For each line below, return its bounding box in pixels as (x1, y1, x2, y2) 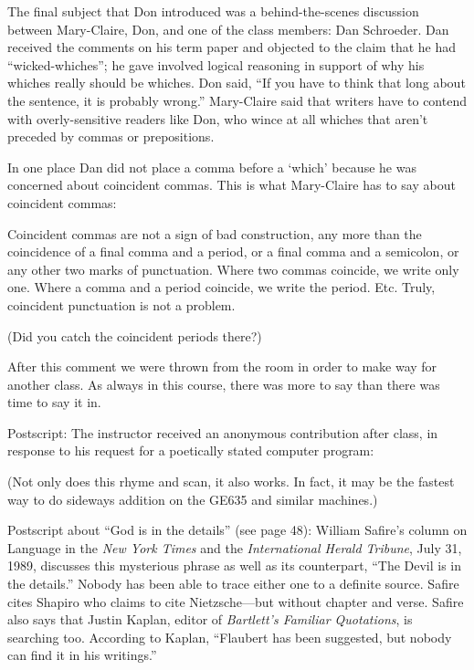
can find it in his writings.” (7, 645, 157, 665)
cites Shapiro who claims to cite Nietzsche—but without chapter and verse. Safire (7, 591, 464, 611)
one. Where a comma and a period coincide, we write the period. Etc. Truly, (7, 277, 436, 297)
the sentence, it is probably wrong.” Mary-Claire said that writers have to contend (7, 90, 467, 110)
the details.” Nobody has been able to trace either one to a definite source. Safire (7, 574, 459, 593)
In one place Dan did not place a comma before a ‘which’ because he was (7, 157, 416, 176)
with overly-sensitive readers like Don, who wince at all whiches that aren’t (7, 109, 428, 128)
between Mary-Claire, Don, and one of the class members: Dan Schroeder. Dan (7, 19, 449, 38)
